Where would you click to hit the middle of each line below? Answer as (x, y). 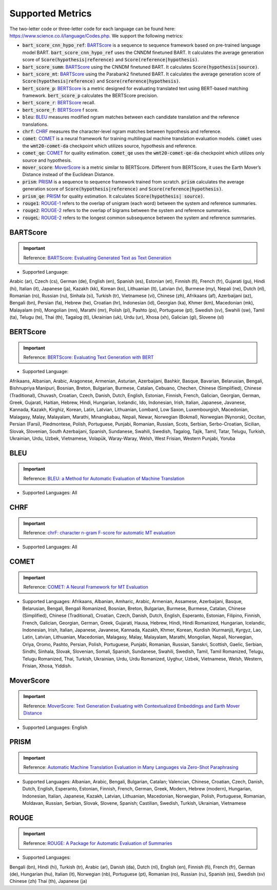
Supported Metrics (51, 13)
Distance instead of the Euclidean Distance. (68, 175)
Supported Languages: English (55, 727)
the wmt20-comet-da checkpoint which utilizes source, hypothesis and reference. (110, 146)
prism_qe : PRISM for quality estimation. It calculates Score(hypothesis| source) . (113, 196)
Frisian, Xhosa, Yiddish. (47, 666)
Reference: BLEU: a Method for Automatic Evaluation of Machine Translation (104, 478)
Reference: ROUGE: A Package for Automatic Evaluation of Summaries (98, 843)
